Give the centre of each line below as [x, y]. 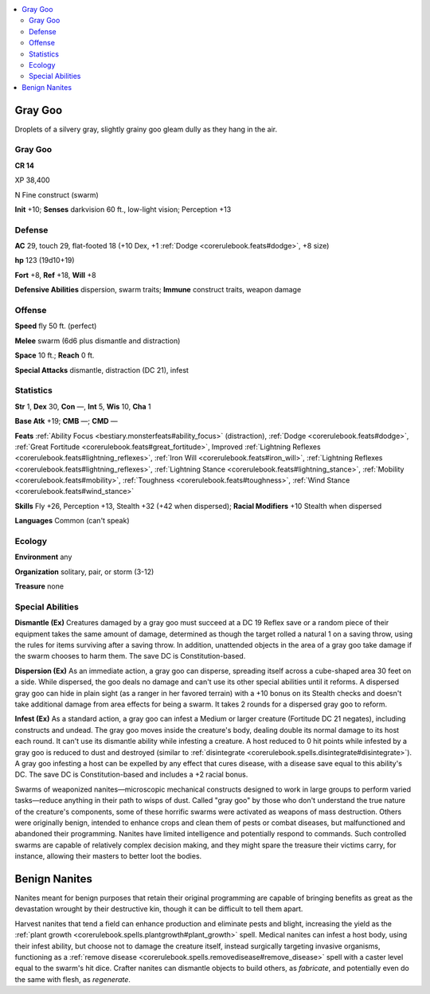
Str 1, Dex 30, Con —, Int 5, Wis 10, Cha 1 [83, 406]
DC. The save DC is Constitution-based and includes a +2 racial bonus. [131, 775]
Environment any [43, 557]
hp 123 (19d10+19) [45, 260]
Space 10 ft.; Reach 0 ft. [55, 355]
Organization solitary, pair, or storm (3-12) [84, 571]
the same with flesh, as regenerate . [73, 979]
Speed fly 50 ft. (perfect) [56, 326]
